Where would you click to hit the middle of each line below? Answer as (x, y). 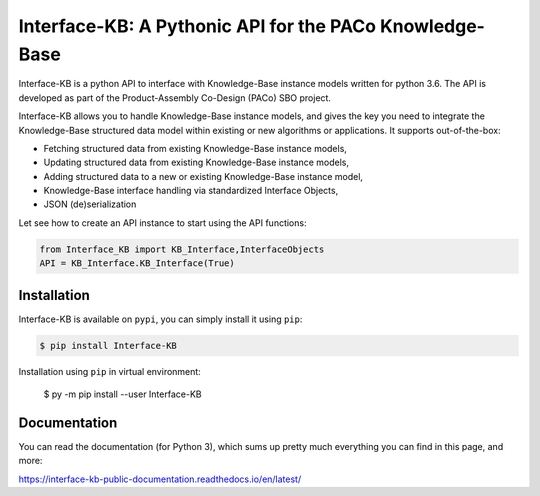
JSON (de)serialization (90, 204)
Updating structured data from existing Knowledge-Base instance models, (196, 162)
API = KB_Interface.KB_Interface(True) (137, 263)
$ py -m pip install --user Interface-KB (122, 394)
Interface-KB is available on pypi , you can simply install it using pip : (160, 319)
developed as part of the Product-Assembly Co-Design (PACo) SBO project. (175, 97)
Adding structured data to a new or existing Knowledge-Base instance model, (203, 176)
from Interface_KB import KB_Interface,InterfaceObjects (182, 249)
